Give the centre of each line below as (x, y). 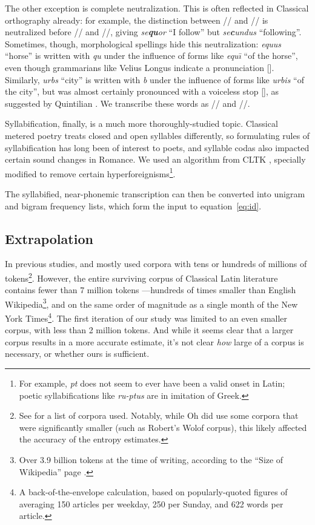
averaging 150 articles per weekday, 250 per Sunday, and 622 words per (151, 503)
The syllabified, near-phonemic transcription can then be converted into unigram (155, 193)
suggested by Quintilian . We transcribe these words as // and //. (128, 103)
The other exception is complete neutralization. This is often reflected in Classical (157, 8)
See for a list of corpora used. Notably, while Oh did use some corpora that (159, 415)
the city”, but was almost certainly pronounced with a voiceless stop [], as (142, 91)
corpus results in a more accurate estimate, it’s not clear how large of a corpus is (154, 341)
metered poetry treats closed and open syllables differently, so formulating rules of (157, 135)
